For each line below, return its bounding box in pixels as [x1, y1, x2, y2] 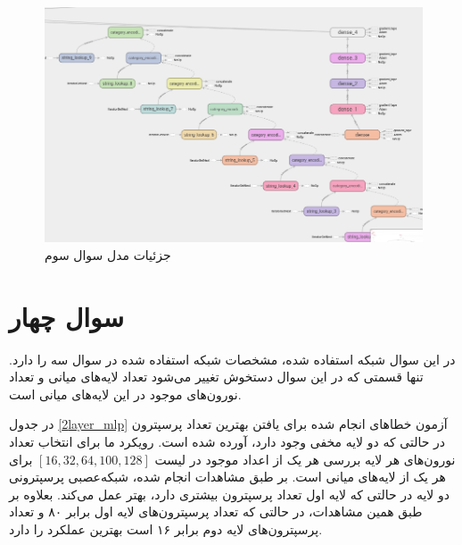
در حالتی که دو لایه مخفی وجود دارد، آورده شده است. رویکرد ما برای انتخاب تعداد [9, 432, 445, 451]
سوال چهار [9, 298, 125, 334]
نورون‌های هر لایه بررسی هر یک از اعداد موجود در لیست [154, 449, 456, 468]
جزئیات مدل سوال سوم [45, 245, 171, 264]
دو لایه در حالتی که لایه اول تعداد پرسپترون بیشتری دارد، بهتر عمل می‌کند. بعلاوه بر [9, 484, 450, 503]
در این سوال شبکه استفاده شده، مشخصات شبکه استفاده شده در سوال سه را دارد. [9, 349, 456, 368]
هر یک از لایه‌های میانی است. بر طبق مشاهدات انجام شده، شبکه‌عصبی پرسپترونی [9, 467, 446, 486]
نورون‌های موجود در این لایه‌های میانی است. [9, 384, 242, 403]
